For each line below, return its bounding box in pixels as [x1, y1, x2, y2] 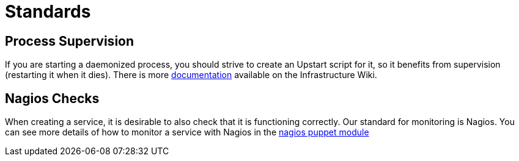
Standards [5, 1, 91, 22]
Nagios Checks [5, 90, 100, 106]
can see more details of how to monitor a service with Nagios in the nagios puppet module [5, 127, 369, 138]
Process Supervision [5, 33, 134, 49]
